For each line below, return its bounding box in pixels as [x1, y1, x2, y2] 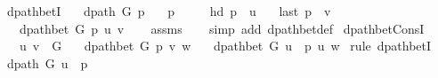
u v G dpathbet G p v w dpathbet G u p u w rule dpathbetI [19, 36, 432, 55]
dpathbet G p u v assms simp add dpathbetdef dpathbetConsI [19, 19, 425, 37]
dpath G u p [6, 53, 88, 72]
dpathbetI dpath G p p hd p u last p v [6, 2, 331, 19]
